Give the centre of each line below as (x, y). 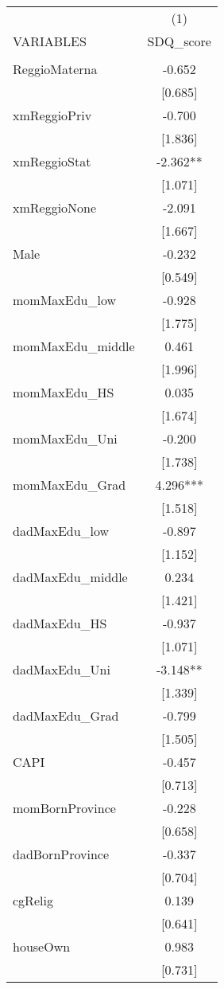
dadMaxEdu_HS (60, 623)
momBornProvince (64, 808)
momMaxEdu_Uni (65, 438)
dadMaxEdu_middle (70, 577)
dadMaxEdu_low (61, 531)
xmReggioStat (52, 161)
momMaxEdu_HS (64, 392)
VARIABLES (50, 41)
